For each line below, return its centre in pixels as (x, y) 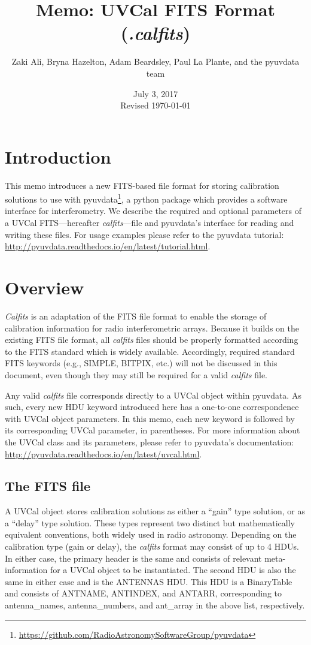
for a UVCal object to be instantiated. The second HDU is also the (173, 570)
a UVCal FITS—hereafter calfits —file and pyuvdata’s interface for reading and (150, 223)
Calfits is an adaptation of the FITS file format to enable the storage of (136, 316)
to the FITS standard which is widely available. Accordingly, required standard (150, 351)
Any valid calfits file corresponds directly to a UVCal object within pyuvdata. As (153, 395)
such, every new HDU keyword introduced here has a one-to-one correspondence (152, 407)
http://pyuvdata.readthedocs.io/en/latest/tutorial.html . (108, 246)
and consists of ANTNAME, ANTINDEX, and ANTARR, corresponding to (143, 593)
